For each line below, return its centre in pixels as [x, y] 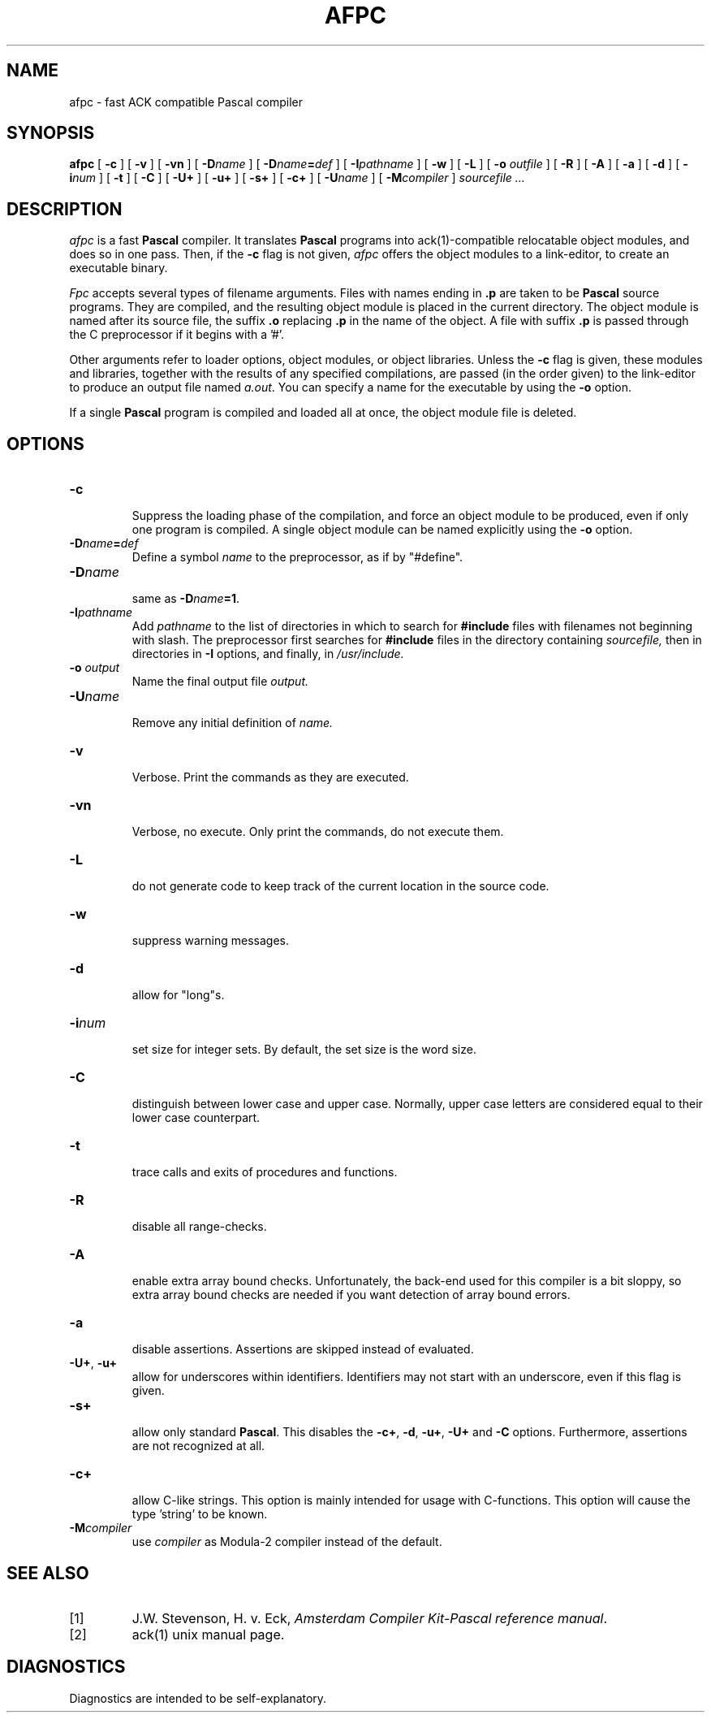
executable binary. [118, 268]
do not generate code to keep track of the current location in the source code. [340, 886]
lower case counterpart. [196, 1118]
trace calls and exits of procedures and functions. [265, 1172]
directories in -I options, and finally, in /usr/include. [268, 654]
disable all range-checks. [199, 1227]
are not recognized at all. [198, 1446]
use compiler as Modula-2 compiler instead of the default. [287, 1542]
